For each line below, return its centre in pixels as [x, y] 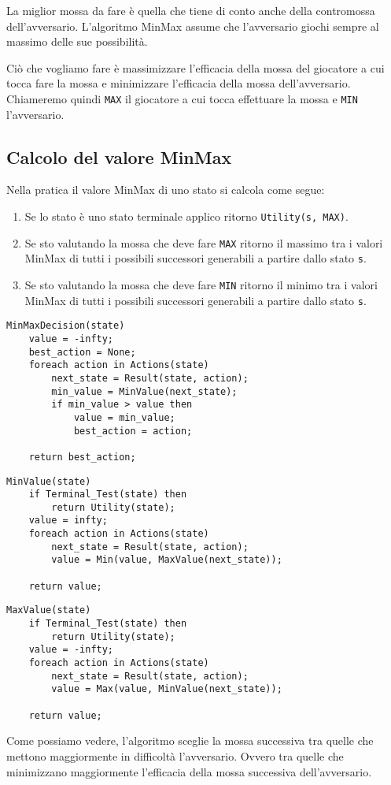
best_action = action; [133, 431]
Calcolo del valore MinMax [119, 156]
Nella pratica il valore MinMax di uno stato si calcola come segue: [166, 190]
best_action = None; [82, 352]
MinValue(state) [49, 481]
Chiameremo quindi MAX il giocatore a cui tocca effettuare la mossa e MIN [182, 98]
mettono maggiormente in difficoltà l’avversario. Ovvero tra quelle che [175, 755]
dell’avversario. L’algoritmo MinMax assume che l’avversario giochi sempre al [193, 26]
